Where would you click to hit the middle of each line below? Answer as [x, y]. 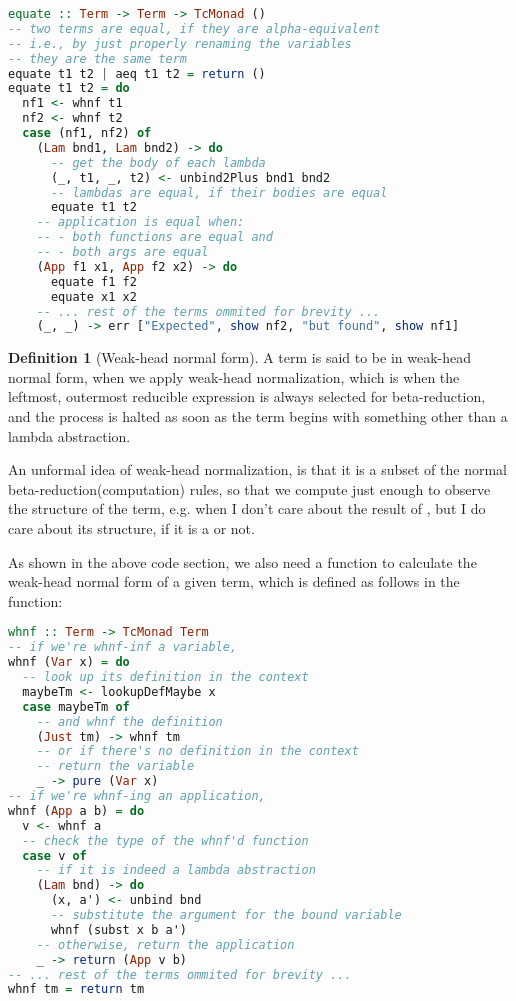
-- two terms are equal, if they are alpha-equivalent [194, 28]
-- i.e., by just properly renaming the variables [180, 43]
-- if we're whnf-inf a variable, [123, 647]
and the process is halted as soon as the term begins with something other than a [258, 416]
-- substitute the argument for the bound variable [226, 915]
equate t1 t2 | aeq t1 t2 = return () [137, 73]
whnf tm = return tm [76, 989]
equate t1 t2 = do [69, 88]
